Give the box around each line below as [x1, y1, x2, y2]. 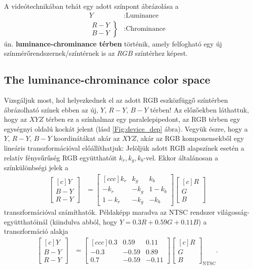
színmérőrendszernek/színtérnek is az [4, 48, 115, 58]
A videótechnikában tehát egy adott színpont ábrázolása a [4, 1, 179, 11]
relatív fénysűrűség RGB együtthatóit [4, 152, 117, 162]
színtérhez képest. [135, 48, 188, 58]
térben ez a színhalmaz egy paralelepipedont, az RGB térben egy [46, 114, 240, 124]
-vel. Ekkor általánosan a [143, 152, 218, 162]
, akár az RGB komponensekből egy [136, 133, 244, 143]
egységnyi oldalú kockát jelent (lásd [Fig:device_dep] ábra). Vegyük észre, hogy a [4, 123, 248, 134]
